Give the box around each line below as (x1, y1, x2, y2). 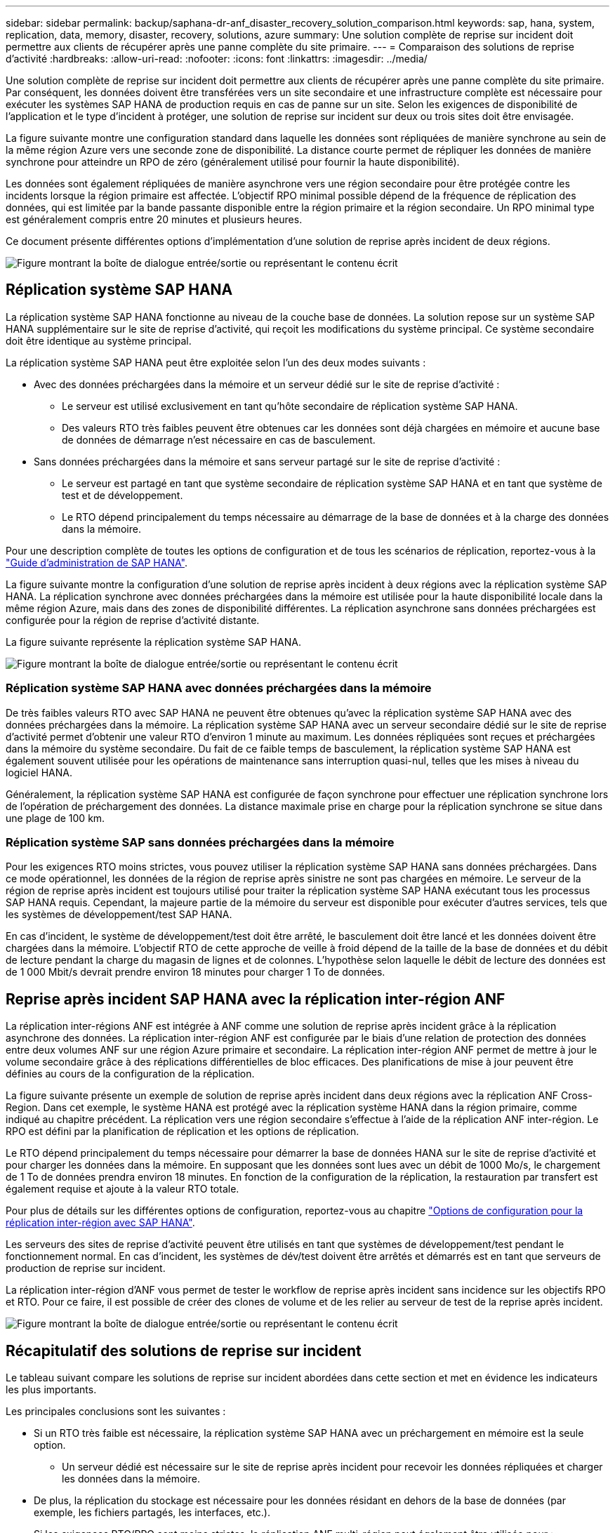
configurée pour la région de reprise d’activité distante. (6, 613, 260, 626)
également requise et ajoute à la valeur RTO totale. (6, 1183, 239, 1195)
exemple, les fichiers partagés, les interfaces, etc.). (34, 1506, 271, 1519)
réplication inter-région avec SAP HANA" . (6, 1216, 195, 1229)
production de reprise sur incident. (6, 1262, 166, 1275)
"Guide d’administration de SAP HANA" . (6, 556, 187, 569)
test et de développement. (62, 489, 183, 501)
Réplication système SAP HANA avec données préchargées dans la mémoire (6, 681, 432, 696)
